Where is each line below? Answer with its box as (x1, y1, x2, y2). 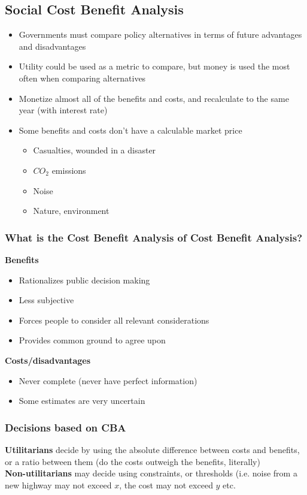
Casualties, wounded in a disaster (33, 144, 156, 156)
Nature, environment (33, 204, 110, 217)
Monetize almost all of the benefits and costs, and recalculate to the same (19, 92, 289, 104)
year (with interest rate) (19, 104, 108, 116)
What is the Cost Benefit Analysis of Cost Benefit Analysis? (5, 230, 303, 245)
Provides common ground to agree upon (19, 334, 166, 346)
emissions (51, 164, 86, 176)
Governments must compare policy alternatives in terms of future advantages (19, 28, 302, 41)
